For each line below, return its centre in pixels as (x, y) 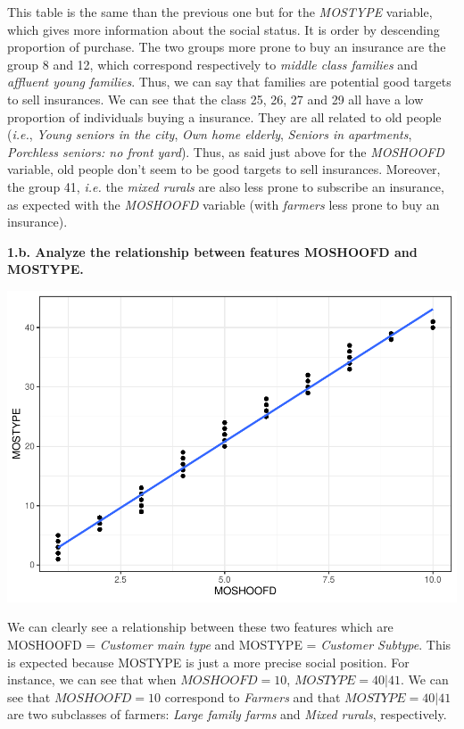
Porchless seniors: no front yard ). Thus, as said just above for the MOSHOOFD (226, 151)
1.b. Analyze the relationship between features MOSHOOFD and (212, 251)
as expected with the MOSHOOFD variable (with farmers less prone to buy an (224, 204)
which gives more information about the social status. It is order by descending (224, 29)
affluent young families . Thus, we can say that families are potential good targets (229, 82)
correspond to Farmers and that (253, 696)
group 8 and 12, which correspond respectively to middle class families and (212, 64)
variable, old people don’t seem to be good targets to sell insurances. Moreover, (224, 169)
